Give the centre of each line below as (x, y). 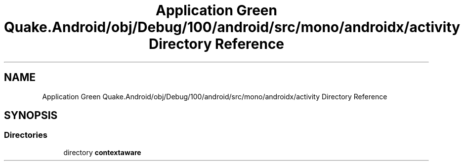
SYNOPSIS (31, 116)
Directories (26, 135)
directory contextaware (102, 152)
